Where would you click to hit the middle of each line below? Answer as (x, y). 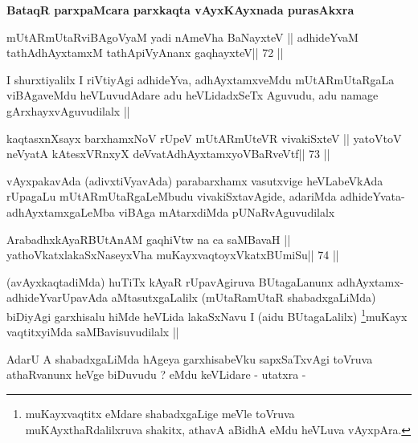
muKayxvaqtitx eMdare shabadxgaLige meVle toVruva (160, 413)
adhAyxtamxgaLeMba (61, 211)
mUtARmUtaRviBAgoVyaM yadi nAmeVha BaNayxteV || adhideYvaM (182, 37)
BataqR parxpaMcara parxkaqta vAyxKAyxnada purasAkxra (180, 10)
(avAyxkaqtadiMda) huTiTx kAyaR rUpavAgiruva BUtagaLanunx (170, 281)
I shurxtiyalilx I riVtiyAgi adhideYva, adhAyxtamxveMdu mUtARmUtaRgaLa (201, 79)
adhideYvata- (373, 196)
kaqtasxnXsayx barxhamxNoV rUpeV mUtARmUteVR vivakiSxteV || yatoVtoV (204, 138)
